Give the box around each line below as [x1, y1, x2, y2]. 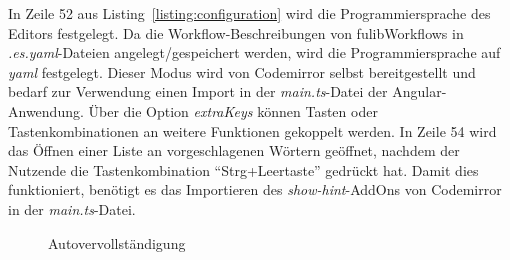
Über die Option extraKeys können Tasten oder [88, 100, 378, 121]
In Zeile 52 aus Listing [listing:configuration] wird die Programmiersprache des [8, 3, 491, 23]
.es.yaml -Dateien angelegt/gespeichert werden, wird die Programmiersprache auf [8, 42, 501, 63]
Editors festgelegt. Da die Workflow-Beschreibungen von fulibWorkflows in [8, 22, 464, 43]
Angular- [392, 81, 447, 102]
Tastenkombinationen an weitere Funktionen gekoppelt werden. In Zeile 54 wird [8, 120, 497, 141]
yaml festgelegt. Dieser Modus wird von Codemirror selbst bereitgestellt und [8, 61, 476, 82]
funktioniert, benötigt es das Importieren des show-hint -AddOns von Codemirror [8, 179, 502, 200]
